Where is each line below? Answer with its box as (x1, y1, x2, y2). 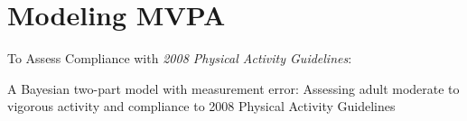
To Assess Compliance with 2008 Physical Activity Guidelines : (7, 49, 352, 68)
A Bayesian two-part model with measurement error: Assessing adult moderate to (7, 79, 460, 98)
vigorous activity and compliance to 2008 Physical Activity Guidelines (7, 97, 396, 116)
